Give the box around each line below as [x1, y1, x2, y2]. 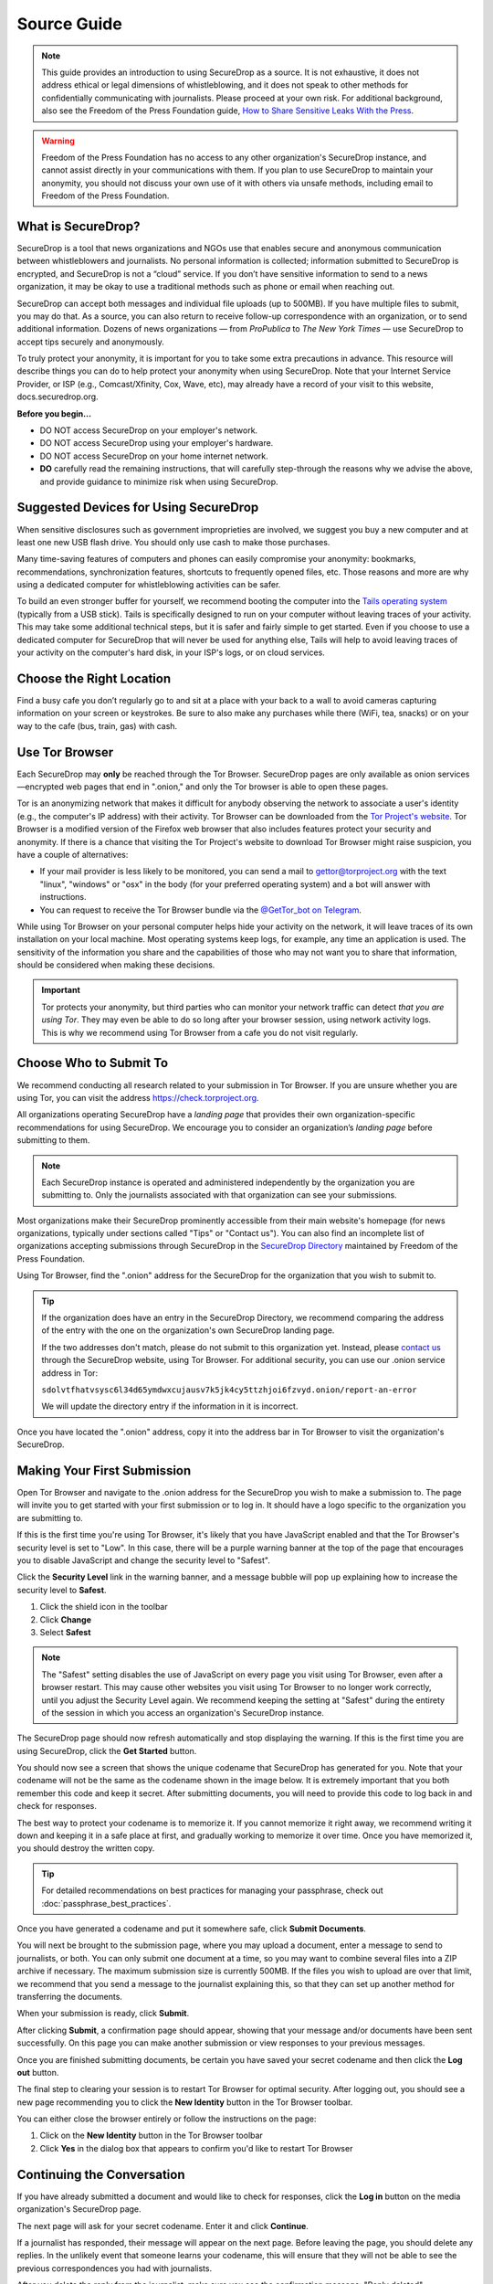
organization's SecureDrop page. [16, 2204, 142, 2215]
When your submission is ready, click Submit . [16, 2008, 190, 2019]
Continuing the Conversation [16, 2166, 186, 2183]
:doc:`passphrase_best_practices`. [41, 1898, 172, 1909]
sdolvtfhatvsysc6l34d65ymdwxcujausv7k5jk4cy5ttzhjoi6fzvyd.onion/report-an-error [41, 1384, 417, 1395]
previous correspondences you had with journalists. [16, 2262, 213, 2274]
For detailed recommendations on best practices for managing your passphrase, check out [41, 1885, 383, 1896]
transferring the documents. [16, 1991, 123, 2002]
